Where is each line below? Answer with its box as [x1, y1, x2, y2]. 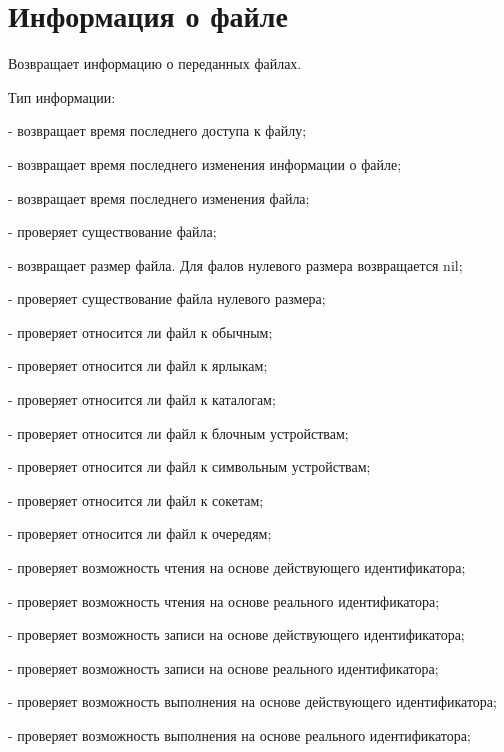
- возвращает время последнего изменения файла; [8, 187, 310, 208]
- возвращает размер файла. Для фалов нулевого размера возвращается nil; [8, 254, 463, 275]
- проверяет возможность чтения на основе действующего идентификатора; [8, 557, 466, 578]
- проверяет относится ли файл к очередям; [8, 523, 272, 544]
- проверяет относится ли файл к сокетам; [8, 489, 264, 510]
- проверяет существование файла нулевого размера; [8, 288, 326, 309]
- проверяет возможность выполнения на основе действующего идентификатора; [8, 691, 497, 712]
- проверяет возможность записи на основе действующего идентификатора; [8, 624, 465, 645]
